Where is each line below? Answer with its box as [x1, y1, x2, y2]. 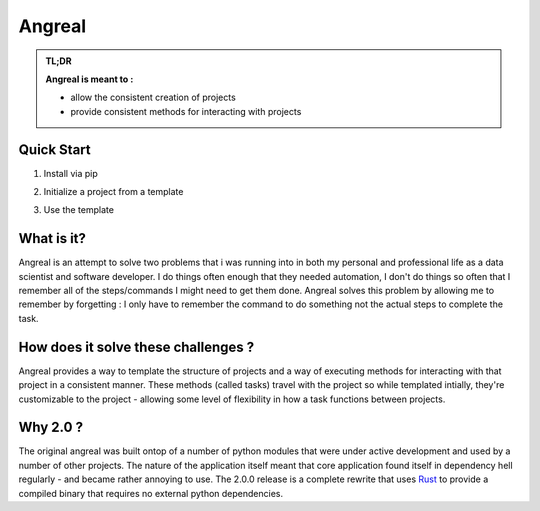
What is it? [18, 230, 87, 247]
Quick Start [18, 141, 91, 158]
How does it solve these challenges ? [18, 338, 255, 355]
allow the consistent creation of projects [70, 91, 237, 104]
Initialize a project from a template [43, 186, 184, 198]
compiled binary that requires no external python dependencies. [18, 487, 284, 499]
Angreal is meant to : [45, 73, 134, 85]
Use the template [43, 204, 115, 216]
